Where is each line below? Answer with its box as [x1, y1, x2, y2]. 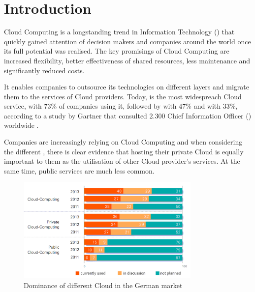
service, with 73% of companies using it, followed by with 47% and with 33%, [4, 101, 238, 111]
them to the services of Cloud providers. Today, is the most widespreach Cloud [4, 91, 242, 101]
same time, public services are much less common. [4, 165, 155, 175]
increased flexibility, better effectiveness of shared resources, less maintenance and [4, 55, 251, 65]
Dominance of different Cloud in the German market [24, 280, 183, 290]
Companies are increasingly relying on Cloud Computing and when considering [4, 137, 243, 147]
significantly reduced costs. [4, 65, 85, 75]
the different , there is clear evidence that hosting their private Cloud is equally [4, 146, 244, 156]
